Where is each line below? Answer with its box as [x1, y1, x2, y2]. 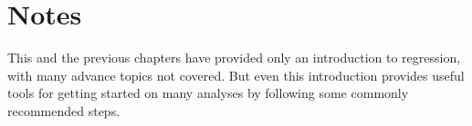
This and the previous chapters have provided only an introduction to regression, [7, 48, 461, 67]
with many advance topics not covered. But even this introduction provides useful [7, 65, 465, 84]
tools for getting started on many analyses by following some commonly [7, 83, 409, 102]
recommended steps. [7, 101, 121, 120]
